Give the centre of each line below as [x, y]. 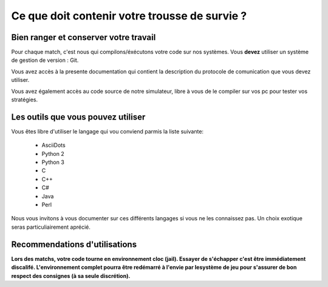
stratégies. [25, 100]
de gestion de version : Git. [45, 60]
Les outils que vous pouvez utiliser [78, 117]
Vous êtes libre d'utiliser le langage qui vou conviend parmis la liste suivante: [107, 131]
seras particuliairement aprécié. [51, 227]
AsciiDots [54, 145]
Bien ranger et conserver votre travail [84, 37]
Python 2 [53, 154]
